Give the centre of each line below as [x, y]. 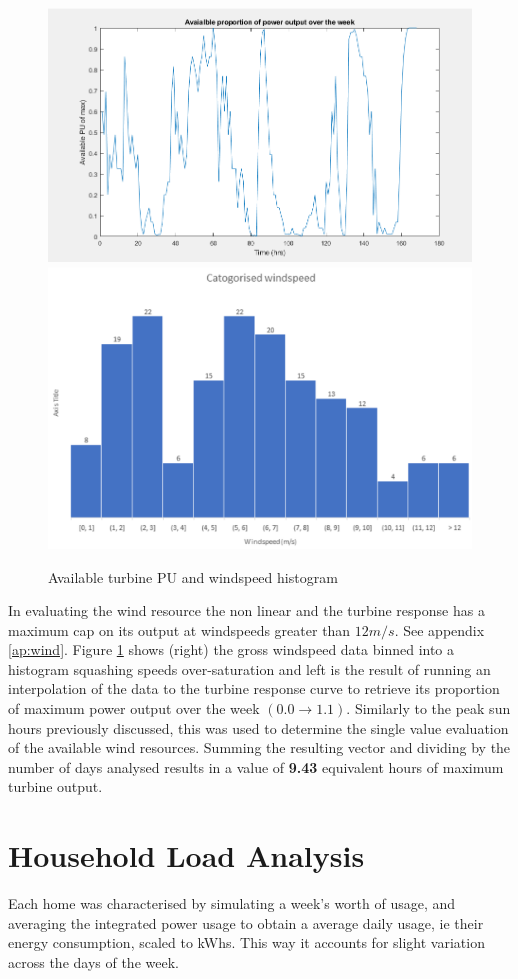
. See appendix [439, 629]
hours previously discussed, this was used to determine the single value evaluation [258, 727]
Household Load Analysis [186, 855]
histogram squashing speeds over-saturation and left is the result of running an [249, 668]
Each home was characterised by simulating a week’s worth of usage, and [232, 903]
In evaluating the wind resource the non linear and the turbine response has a [246, 610]
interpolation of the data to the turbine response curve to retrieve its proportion [254, 688]
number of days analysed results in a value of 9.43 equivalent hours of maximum [256, 766]
